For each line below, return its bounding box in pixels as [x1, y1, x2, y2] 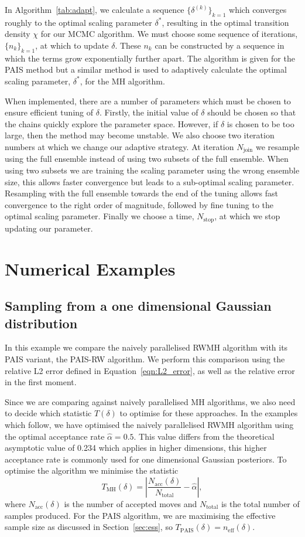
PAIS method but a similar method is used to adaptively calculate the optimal [5, 63, 287, 76]
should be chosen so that [207, 106, 296, 118]
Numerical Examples [5, 256, 176, 280]
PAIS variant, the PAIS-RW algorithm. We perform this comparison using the [5, 352, 285, 365]
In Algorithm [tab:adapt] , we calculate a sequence [5, 4, 184, 15]
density [5, 28, 30, 40]
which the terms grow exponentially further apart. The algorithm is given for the [5, 52, 295, 64]
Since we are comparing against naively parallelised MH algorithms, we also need [5, 395, 296, 407]
